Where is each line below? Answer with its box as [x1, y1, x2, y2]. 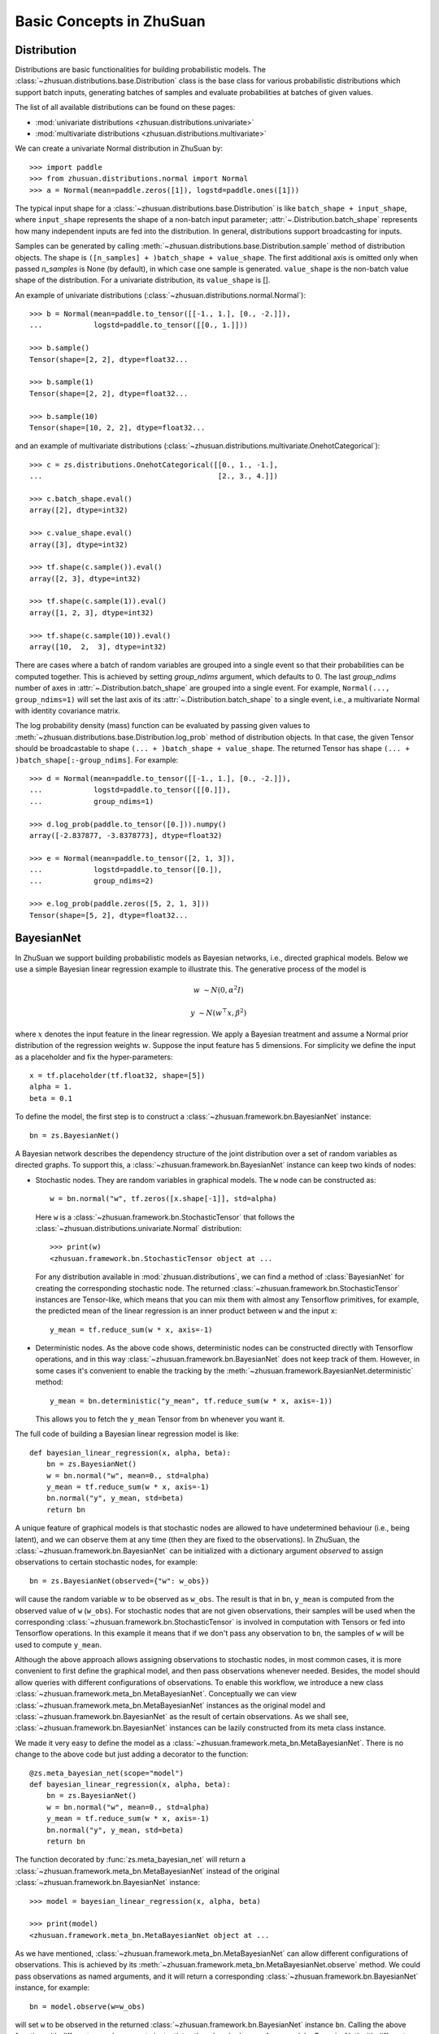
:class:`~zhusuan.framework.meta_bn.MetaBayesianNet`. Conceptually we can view [15, 1689, 297, 1699]
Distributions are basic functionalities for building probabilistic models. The [15, 65, 266, 75]
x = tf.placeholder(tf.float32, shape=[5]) [29, 1071, 206, 1080]
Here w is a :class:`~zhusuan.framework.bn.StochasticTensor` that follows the [35, 1212, 296, 1222]
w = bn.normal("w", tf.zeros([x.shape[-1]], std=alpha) [50, 1194, 277, 1203]
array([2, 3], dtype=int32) [29, 574, 141, 583]
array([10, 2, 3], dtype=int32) [29, 643, 167, 652]
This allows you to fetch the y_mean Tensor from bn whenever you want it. [35, 1414, 285, 1424]
